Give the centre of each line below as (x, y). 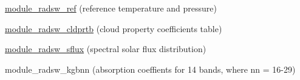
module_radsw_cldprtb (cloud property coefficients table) (114, 28)
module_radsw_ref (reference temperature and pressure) (111, 8)
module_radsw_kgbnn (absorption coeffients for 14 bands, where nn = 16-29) (150, 69)
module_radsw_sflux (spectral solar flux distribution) (106, 49)
